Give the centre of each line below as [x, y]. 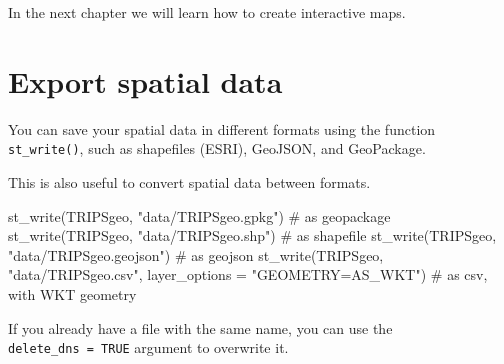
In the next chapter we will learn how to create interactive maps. [207, 12]
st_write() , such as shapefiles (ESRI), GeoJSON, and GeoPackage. [217, 148]
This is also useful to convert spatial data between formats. [189, 181]
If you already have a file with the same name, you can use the [200, 327]
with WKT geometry [72, 293]
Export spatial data [145, 80]
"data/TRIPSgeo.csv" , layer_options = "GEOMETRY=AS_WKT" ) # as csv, [248, 274]
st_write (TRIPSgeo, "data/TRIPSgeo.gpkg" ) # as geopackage [199, 215]
